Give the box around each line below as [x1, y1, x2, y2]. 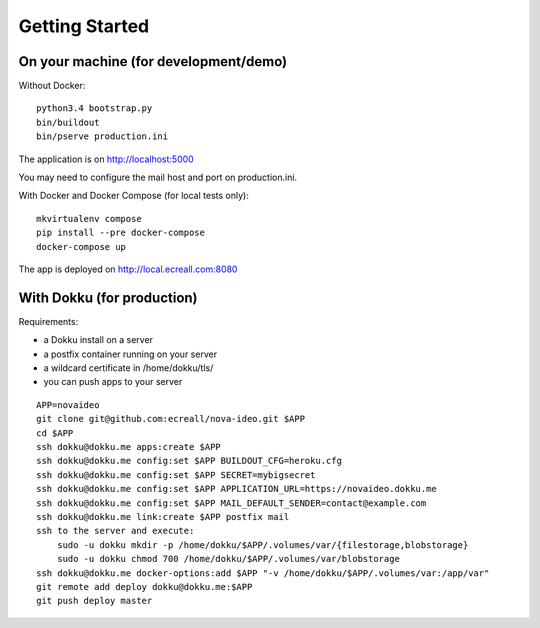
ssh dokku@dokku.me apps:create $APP [36, 441, 222, 452]
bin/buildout [36, 116, 100, 128]
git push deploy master [36, 595, 153, 607]
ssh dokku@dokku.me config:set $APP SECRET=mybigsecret [36, 469, 316, 480]
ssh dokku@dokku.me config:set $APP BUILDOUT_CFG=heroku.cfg [36, 455, 342, 467]
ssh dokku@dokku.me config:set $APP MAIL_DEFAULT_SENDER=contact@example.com [36, 497, 427, 509]
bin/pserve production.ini [36, 131, 169, 142]
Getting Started [18, 15, 150, 37]
